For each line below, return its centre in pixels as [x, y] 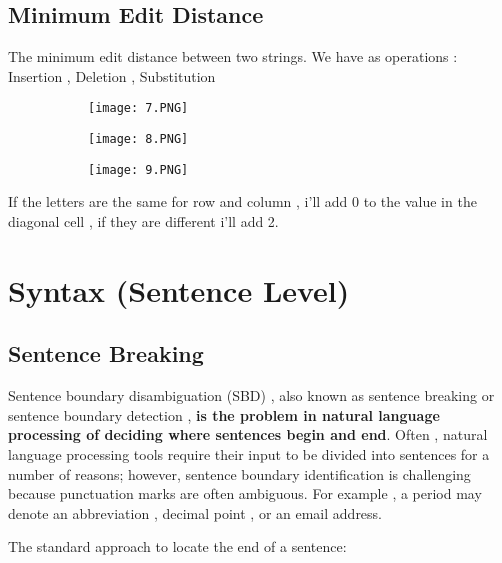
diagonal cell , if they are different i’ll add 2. [143, 220]
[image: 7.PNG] [138, 108]
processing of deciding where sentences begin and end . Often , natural [248, 434]
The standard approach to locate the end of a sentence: [177, 546]
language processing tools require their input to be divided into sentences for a [249, 453]
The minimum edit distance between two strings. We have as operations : [233, 56]
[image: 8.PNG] [138, 139]
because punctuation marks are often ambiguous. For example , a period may [245, 493]
